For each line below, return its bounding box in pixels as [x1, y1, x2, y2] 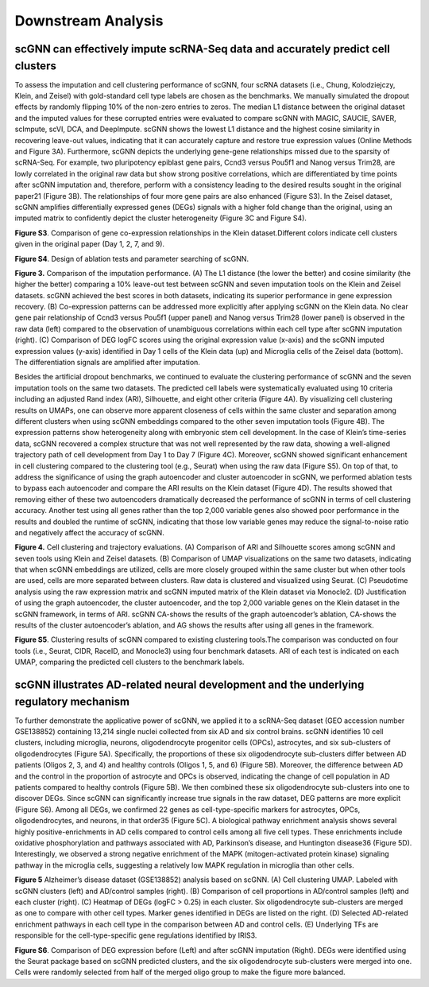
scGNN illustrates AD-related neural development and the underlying [14, 678, 365, 691]
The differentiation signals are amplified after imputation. [14, 358, 200, 367]
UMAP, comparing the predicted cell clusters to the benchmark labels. [14, 657, 245, 667]
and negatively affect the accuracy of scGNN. [14, 527, 164, 537]
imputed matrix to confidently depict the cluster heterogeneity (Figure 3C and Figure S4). [14, 213, 307, 223]
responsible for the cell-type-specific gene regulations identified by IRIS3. [14, 931, 257, 940]
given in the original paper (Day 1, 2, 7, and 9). [14, 239, 165, 249]
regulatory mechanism [14, 694, 130, 708]
